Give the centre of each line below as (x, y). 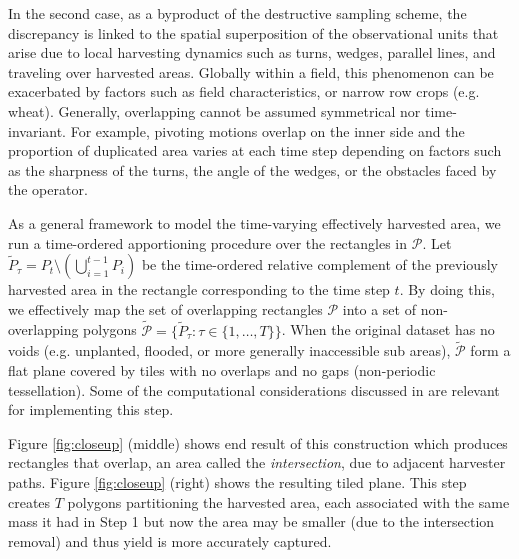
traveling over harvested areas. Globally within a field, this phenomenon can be (251, 71)
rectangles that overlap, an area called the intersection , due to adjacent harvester (257, 462)
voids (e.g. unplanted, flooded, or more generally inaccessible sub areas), (229, 350)
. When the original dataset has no (388, 329)
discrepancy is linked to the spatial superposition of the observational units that (253, 32)
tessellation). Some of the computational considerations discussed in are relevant (254, 389)
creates (29, 501)
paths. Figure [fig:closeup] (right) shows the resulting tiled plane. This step (237, 481)
